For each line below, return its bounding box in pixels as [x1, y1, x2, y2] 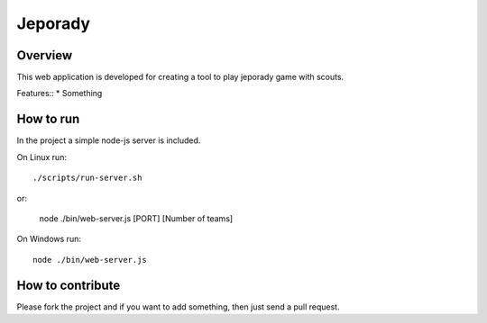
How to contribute [16, 277, 121, 292]
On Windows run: [16, 234, 81, 245]
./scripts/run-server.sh [32, 173, 142, 184]
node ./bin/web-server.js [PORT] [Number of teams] [39, 212, 234, 224]
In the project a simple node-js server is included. [16, 135, 201, 146]
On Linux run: [16, 151, 68, 162]
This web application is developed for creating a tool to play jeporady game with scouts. [16, 72, 345, 83]
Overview [16, 48, 73, 63]
